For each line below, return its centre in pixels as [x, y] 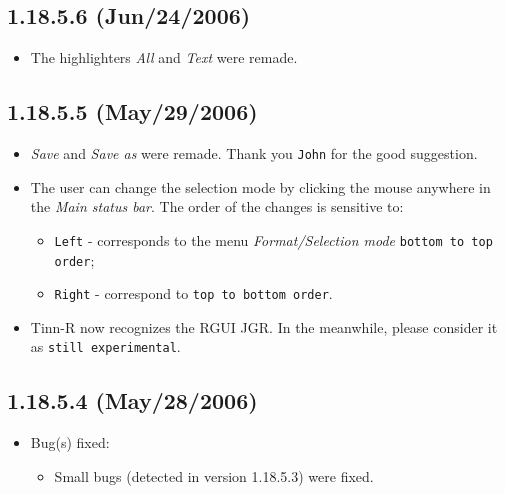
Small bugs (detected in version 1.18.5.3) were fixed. [214, 475]
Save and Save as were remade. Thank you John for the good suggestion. [254, 153]
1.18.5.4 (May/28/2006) [132, 400]
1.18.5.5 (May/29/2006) [132, 111]
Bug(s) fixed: [70, 442]
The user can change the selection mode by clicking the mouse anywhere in [260, 186]
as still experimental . [105, 346]
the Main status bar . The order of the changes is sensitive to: [217, 206]
